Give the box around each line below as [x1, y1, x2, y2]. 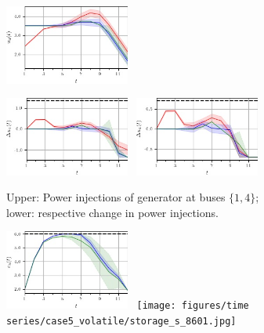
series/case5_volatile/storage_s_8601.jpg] [6, 315, 237, 327]
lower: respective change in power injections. [6, 204, 219, 220]
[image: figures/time [136, 299, 249, 311]
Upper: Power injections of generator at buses [6, 189, 226, 205]
